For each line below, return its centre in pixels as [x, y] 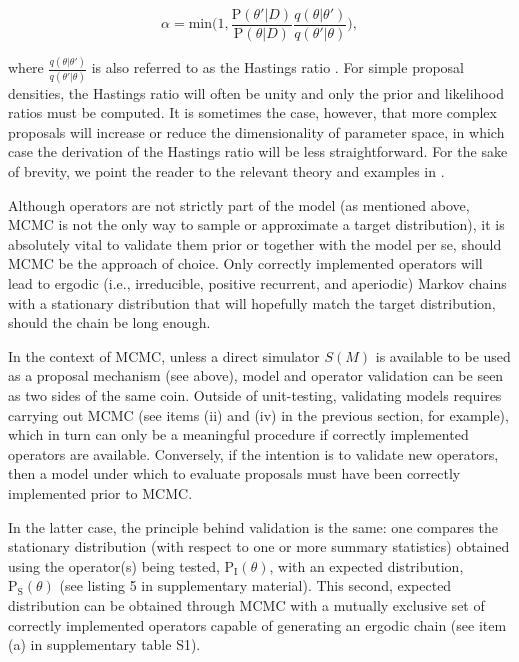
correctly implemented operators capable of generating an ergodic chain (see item [257, 624]
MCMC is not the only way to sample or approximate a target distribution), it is [256, 224]
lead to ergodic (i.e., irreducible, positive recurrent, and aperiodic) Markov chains [257, 283]
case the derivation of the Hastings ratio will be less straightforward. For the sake [258, 151]
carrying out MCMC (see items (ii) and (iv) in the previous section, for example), [258, 414]
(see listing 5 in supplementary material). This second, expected [255, 585]
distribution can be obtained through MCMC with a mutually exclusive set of [246, 604]
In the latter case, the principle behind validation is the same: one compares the [253, 526]
